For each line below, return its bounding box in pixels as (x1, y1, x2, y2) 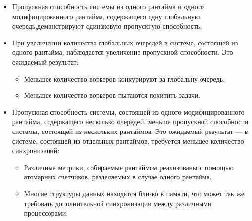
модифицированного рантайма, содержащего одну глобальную (12, 11, 200, 21)
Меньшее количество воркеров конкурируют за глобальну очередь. (24, 73, 225, 84)
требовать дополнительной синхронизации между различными (24, 198, 212, 208)
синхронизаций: (12, 145, 60, 156)
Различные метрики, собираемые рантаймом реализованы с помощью (24, 162, 234, 172)
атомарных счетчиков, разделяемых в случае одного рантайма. (24, 172, 212, 182)
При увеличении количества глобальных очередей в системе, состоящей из (12, 37, 238, 47)
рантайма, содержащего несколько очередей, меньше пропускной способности (12, 116, 249, 127)
